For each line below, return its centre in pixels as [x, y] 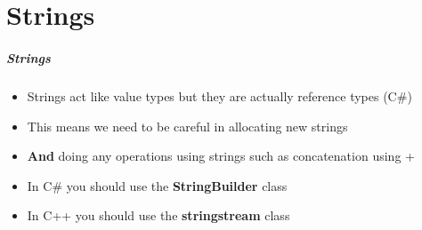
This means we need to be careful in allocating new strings [187, 126]
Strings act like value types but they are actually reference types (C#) [219, 95]
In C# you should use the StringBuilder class [157, 185]
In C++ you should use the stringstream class [158, 215]
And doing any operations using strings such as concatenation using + [221, 156]
